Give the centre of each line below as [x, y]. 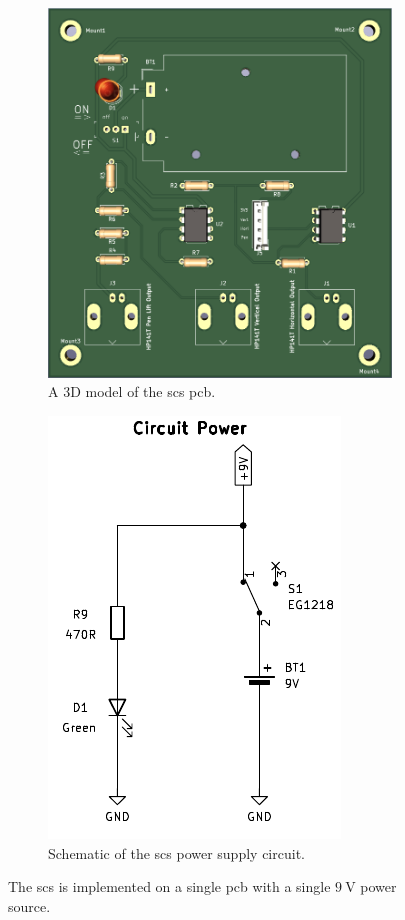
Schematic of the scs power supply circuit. [176, 852]
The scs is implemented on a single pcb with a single [169, 886]
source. [29, 905]
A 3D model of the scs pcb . [132, 391]
